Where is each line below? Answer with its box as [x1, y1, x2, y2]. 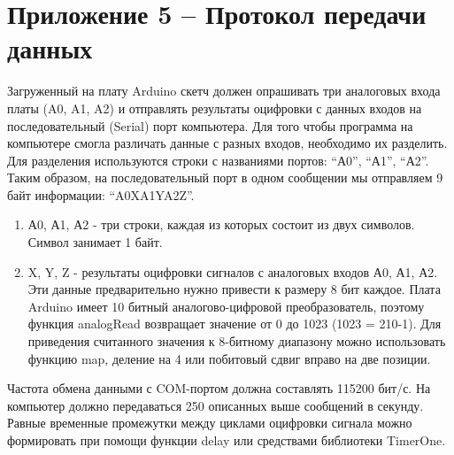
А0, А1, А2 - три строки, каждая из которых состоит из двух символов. [27, 215, 415, 234]
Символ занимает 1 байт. [27, 233, 163, 251]
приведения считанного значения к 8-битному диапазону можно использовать [27, 332, 446, 351]
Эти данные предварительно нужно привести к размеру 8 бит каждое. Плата [27, 280, 441, 298]
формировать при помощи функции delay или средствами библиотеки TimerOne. [7, 431, 446, 449]
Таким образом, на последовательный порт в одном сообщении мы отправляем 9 [7, 168, 443, 187]
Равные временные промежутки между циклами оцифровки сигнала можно [7, 413, 412, 432]
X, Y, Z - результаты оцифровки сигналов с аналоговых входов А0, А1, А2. [27, 262, 438, 281]
